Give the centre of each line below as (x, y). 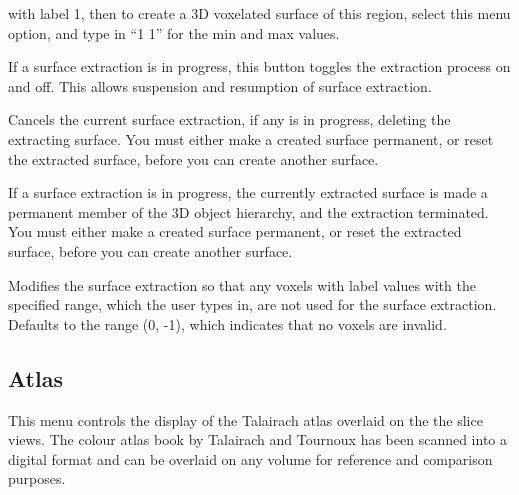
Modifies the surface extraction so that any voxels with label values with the (242, 284)
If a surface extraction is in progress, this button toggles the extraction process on (259, 66)
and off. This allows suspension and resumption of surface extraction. (220, 85)
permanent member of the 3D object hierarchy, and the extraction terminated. (248, 211)
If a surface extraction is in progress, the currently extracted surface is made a (248, 192)
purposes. (37, 478)
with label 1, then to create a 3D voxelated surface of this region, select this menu (259, 13)
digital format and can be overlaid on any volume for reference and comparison (250, 458)
